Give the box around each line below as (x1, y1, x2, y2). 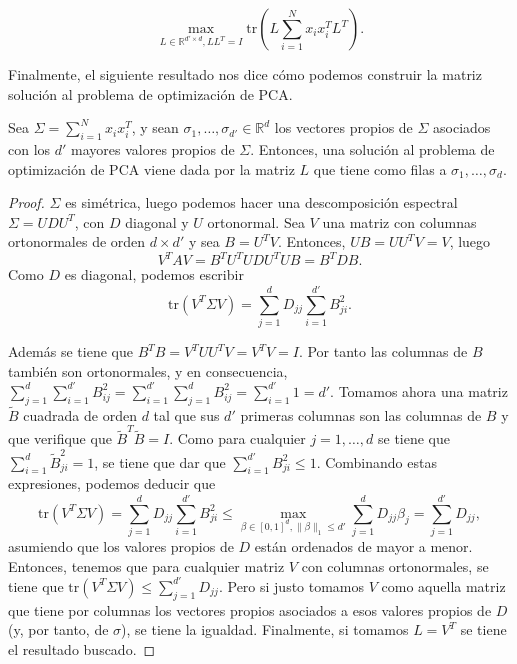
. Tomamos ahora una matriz (330, 380, 508, 401)
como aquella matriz (381, 575, 506, 596)
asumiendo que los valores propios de (8, 536, 234, 557)
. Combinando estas (316, 451, 437, 472)
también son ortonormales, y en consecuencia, (8, 360, 288, 381)
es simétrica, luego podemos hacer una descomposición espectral (65, 192, 458, 213)
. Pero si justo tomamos (218, 575, 365, 596)
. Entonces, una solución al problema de (250, 138, 495, 159)
